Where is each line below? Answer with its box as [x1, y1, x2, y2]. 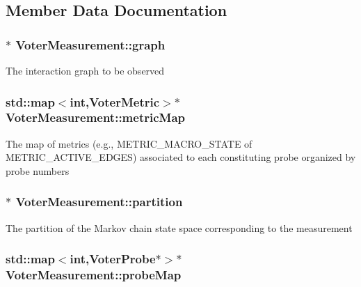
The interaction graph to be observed [6, 63, 165, 77]
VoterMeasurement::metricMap [6, 109, 186, 126]
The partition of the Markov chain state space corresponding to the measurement [6, 220, 353, 235]
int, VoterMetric [70, 93, 160, 110]
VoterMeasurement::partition [15, 193, 183, 210]
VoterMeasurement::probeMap [6, 266, 182, 284]
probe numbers [6, 163, 70, 178]
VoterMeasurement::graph [15, 36, 166, 53]
